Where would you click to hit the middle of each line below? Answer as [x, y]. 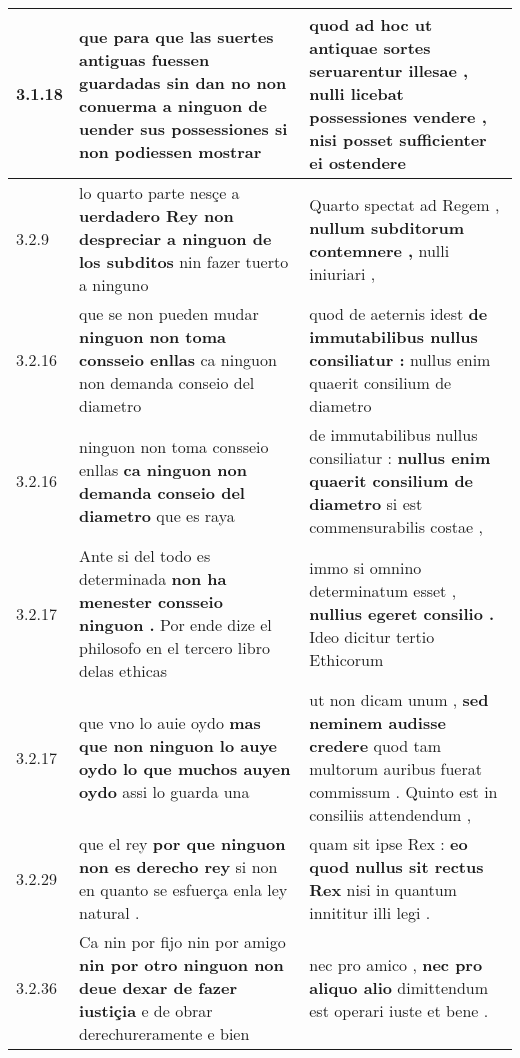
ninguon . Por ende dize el [175, 624]
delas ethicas [123, 670]
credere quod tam [375, 745]
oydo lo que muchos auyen [185, 768]
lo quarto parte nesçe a [159, 192]
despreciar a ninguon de [175, 238]
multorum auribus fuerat [395, 768]
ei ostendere [357, 162]
